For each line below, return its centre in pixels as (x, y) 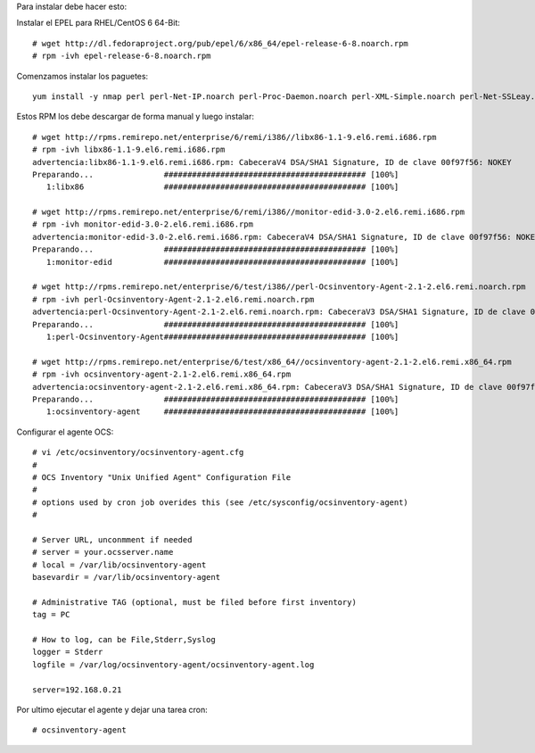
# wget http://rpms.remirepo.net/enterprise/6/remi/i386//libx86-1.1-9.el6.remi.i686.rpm (235, 137)
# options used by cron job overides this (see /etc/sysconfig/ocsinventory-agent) (221, 502)
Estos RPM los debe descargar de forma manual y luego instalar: (135, 117)
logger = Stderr (68, 652)
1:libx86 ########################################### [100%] (222, 187)
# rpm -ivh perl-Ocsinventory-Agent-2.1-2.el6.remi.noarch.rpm (173, 299)
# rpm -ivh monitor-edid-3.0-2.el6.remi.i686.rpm (143, 224)
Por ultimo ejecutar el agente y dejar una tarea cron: (112, 709)
